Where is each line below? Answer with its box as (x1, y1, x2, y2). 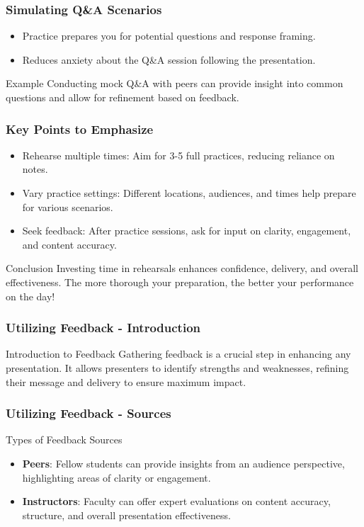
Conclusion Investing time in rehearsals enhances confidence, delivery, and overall (6, 261, 358, 276)
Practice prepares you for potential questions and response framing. (22, 28, 316, 43)
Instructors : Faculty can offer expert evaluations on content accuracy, (22, 494, 331, 509)
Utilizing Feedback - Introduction (6, 319, 200, 336)
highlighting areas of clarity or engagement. (22, 470, 211, 484)
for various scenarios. (22, 199, 113, 214)
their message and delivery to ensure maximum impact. (6, 374, 246, 389)
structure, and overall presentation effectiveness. (22, 507, 231, 522)
